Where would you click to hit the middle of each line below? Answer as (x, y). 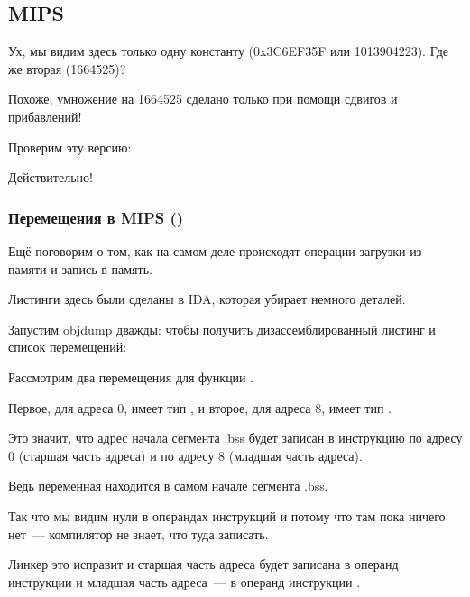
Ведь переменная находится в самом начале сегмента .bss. (168, 486)
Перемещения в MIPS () (96, 217)
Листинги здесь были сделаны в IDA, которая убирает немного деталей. (207, 299)
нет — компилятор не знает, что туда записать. (138, 533)
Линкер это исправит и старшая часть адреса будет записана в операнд (203, 564)
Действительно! (51, 177)
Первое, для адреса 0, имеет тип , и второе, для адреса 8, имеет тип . (200, 407)
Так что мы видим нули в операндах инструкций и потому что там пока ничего (227, 515)
